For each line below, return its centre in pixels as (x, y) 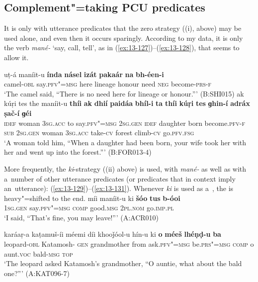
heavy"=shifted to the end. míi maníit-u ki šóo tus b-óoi (92, 198)
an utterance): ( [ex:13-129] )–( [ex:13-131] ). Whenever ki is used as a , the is (119, 188)
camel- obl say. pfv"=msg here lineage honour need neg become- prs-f (108, 84)
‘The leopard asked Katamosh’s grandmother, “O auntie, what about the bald (123, 263)
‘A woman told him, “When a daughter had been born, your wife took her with (125, 142)
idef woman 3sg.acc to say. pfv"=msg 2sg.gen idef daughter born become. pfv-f (125, 123)
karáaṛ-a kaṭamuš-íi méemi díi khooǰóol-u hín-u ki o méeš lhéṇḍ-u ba (113, 234)
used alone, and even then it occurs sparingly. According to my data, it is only (124, 38)
